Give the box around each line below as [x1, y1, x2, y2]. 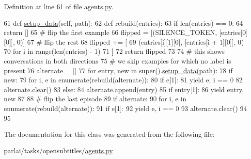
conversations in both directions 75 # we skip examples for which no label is [4, 55, 231, 65]
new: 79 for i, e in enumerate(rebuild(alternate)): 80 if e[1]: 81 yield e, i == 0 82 [4, 75, 243, 85]
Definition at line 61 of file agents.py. [4, 1, 113, 11]
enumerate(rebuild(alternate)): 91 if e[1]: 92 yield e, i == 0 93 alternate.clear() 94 [4, 103, 247, 113]
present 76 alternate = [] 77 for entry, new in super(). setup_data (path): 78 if [4, 65, 233, 75]
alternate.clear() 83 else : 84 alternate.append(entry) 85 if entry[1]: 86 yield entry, [4, 84, 244, 94]
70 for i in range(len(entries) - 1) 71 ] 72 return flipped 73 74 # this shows [4, 46, 225, 56]
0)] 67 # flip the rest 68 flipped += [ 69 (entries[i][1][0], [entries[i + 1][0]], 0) [17, 36, 244, 47]
